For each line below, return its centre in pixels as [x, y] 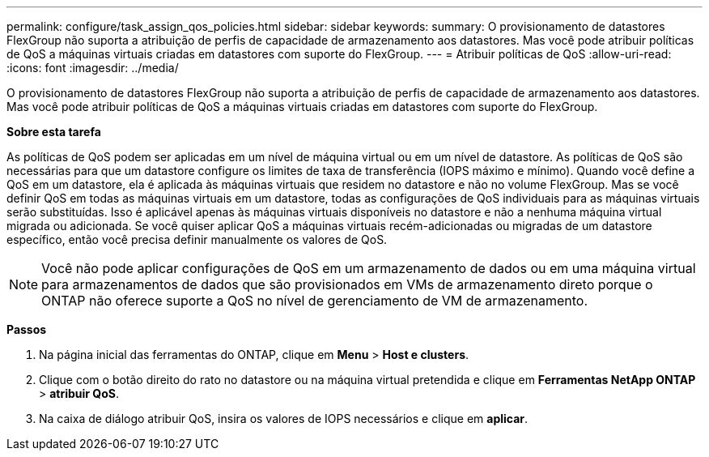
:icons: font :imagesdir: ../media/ [93, 68]
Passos [27, 329]
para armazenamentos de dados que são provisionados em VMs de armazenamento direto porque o [347, 284]
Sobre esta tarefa [54, 132]
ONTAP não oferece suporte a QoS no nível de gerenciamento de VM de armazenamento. [315, 301]
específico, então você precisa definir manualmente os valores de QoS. [197, 239]
